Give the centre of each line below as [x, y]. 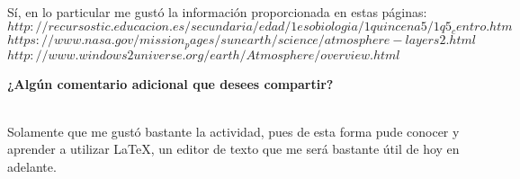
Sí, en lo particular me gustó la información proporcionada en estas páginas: [217, 11]
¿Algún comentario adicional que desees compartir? [170, 83]
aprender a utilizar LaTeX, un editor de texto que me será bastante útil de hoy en [233, 149]
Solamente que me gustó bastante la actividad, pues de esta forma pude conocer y [233, 131]
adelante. [32, 167]
